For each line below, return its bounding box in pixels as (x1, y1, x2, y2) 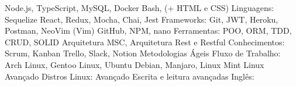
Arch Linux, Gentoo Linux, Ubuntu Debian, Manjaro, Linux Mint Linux (5, 58, 264, 70)
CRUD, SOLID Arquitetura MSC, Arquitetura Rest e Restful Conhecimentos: (5, 35, 285, 48)
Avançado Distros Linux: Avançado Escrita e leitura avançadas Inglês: (5, 70, 254, 82)
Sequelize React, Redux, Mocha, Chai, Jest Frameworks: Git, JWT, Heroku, (5, 13, 278, 25)
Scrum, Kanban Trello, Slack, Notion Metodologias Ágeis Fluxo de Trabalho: (5, 47, 281, 59)
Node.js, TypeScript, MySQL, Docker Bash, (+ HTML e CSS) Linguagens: (5, 2, 274, 13)
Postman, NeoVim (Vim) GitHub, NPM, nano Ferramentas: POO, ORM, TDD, (5, 24, 292, 37)
